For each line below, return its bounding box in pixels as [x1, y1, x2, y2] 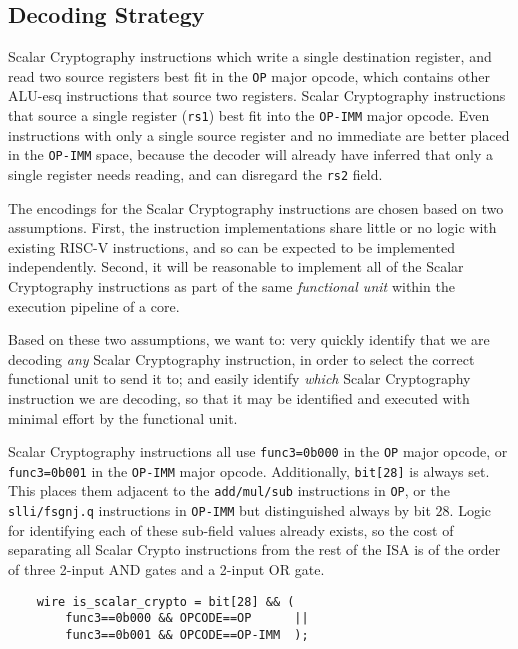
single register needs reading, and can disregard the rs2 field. [8, 163, 383, 184]
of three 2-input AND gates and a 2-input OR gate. [8, 558, 325, 579]
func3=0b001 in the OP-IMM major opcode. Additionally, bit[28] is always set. [8, 460, 490, 481]
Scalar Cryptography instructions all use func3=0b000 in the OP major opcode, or [8, 441, 508, 462]
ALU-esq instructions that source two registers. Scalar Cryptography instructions [8, 85, 506, 106]
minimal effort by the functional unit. [8, 407, 238, 428]
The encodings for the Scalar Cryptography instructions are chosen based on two [8, 197, 504, 218]
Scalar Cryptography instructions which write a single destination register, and [8, 46, 492, 67]
